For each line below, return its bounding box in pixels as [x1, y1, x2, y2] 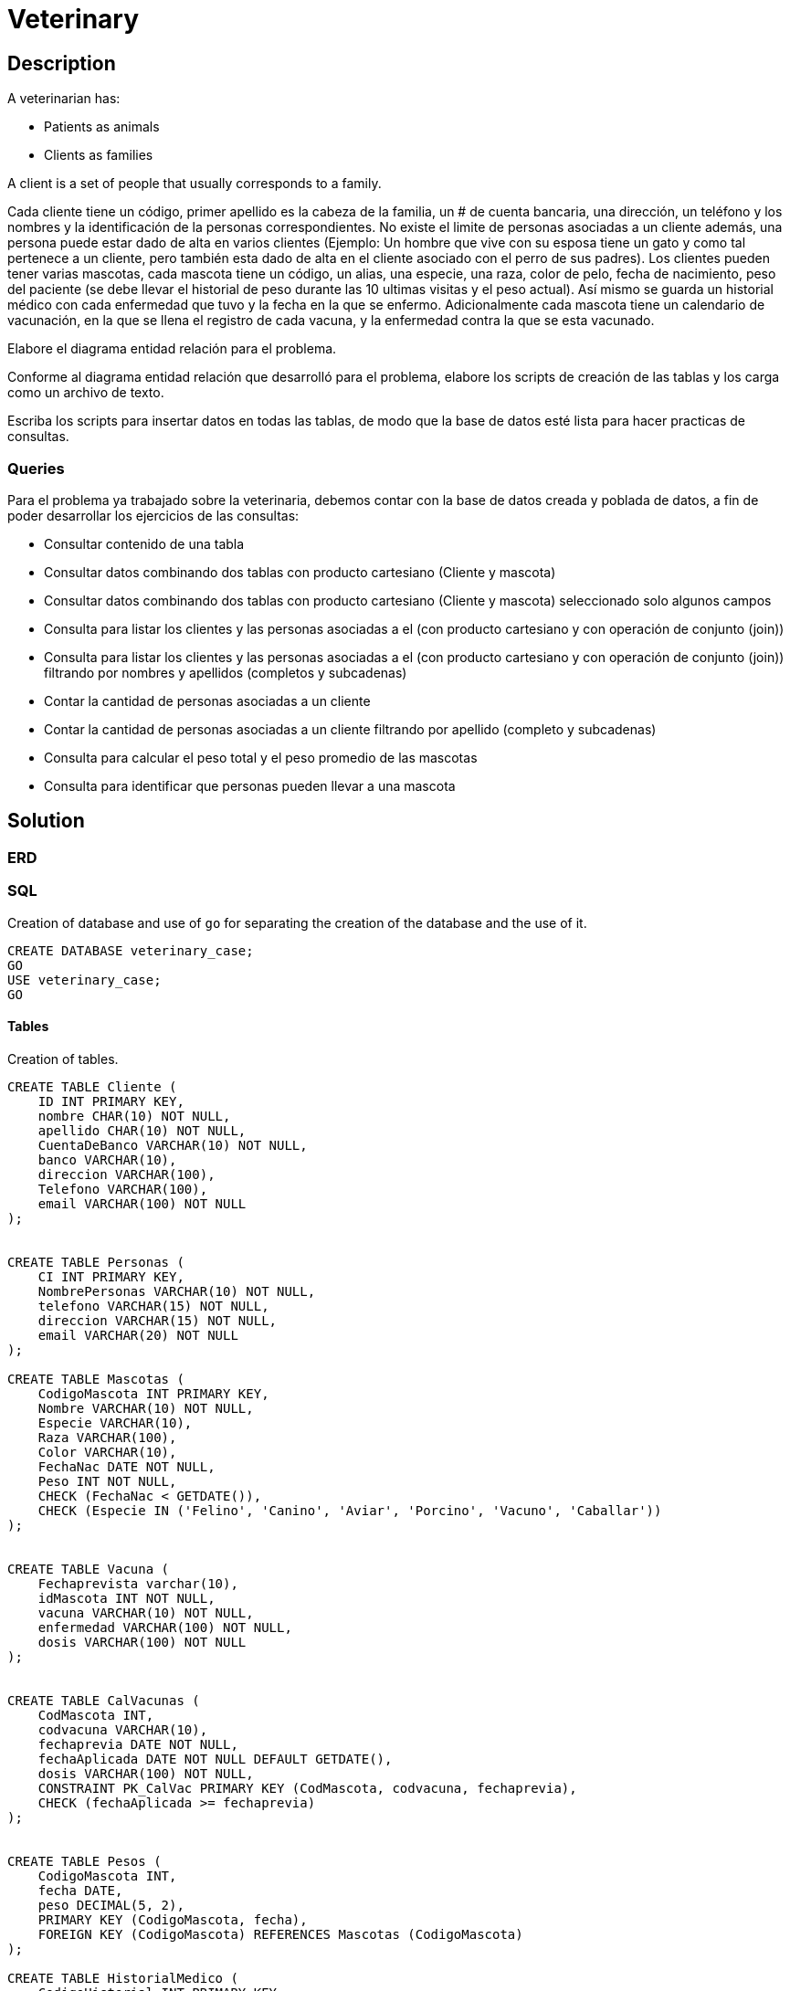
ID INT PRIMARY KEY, [37, 1093, 184, 1109]
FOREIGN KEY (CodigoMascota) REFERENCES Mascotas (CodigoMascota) [37, 1926, 523, 1942]
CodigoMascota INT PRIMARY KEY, [37, 1385, 269, 1401]
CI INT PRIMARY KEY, [37, 1269, 184, 1284]
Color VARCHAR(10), [37, 1444, 177, 1459]
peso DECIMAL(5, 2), [37, 1897, 184, 1912]
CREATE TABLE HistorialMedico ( [7, 1970, 238, 1986]
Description [7, 51, 116, 75]
